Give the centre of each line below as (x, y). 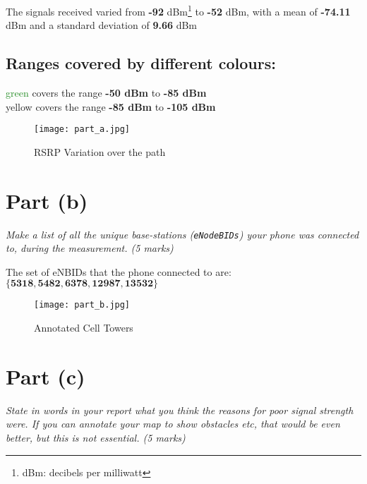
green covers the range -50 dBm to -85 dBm (106, 93)
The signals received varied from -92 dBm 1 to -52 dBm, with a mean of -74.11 (178, 10)
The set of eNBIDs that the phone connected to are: (119, 271)
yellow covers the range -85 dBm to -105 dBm (111, 106)
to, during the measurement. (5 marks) (90, 248)
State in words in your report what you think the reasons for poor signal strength (180, 410)
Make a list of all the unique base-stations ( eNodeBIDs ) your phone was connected (182, 234)
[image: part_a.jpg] (82, 129)
